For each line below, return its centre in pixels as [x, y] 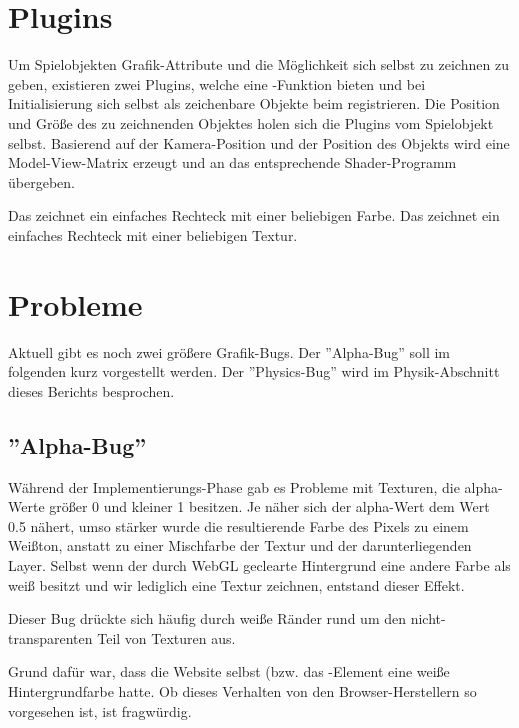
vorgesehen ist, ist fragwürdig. [100, 710]
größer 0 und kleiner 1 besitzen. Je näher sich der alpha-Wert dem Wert [269, 506]
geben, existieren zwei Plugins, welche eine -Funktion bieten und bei [217, 83]
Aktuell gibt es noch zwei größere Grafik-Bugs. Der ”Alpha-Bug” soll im [229, 351]
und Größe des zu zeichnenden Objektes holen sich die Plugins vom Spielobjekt [251, 122]
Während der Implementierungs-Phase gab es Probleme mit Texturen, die [234, 486]
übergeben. [41, 181]
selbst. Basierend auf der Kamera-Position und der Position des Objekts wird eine [259, 142]
